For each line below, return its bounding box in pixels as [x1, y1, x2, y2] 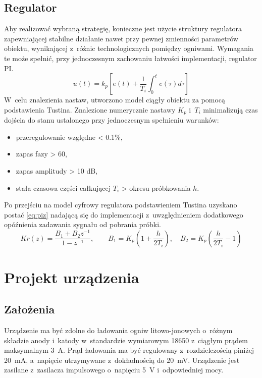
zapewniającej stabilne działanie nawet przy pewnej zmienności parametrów [4, 33, 238, 43]
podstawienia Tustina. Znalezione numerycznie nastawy [4, 104, 176, 115]
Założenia [4, 301, 55, 317]
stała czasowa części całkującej [16, 182, 111, 193]
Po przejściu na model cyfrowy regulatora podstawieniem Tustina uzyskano [4, 199, 237, 210]
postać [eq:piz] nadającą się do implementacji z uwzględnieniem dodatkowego [4, 209, 243, 220]
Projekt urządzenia [4, 266, 139, 287]
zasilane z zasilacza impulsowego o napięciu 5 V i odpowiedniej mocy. [4, 364, 224, 375]
